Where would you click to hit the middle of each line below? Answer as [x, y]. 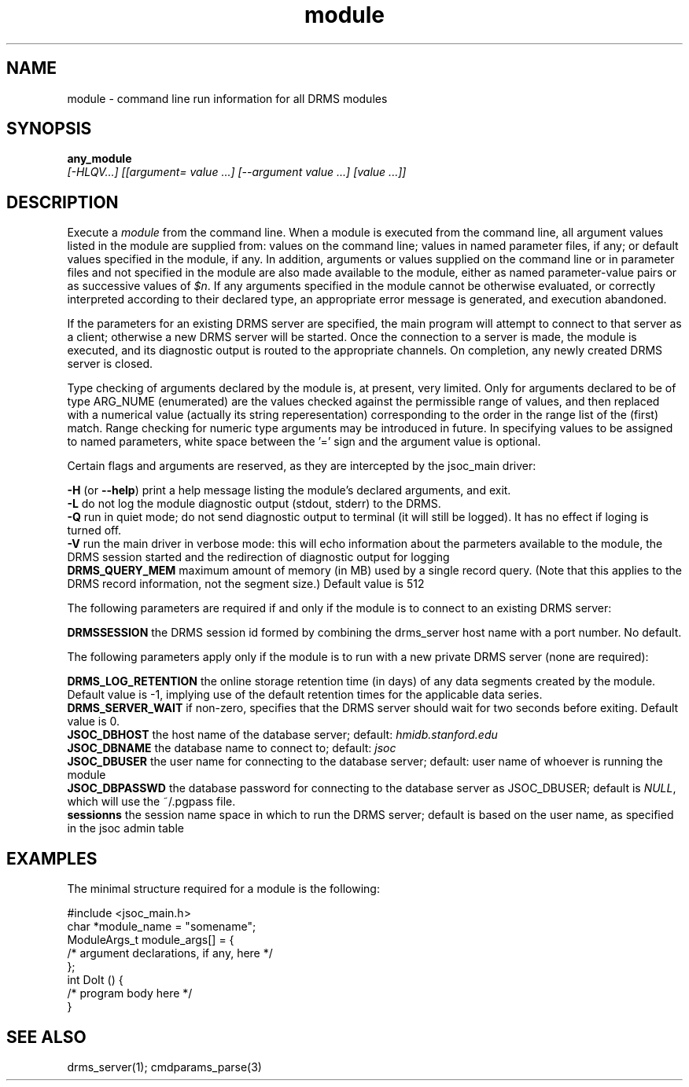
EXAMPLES [52, 858]
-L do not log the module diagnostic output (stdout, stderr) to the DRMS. [254, 504]
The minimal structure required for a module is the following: [223, 889]
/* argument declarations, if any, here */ [170, 953]
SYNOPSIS [49, 129]
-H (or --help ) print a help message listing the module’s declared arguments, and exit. [289, 490]
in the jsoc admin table [125, 828]
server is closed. [110, 364]
